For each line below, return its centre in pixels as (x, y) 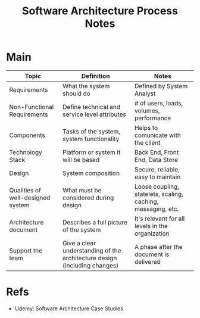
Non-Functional (32, 107)
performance (153, 118)
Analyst (145, 93)
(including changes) (90, 265)
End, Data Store (157, 160)
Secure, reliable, (157, 169)
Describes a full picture (95, 222)
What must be (82, 190)
